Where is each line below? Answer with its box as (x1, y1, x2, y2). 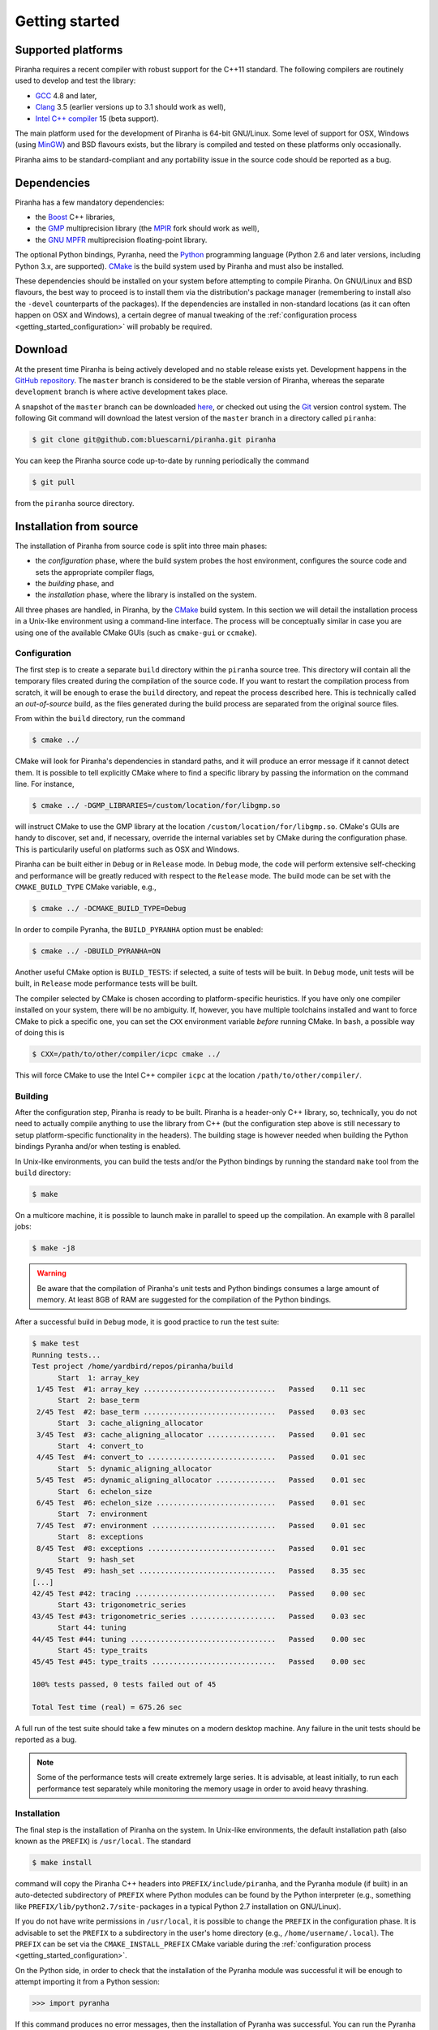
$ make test (32, 1339, 80, 1348)
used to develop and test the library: (15, 76, 136, 85)
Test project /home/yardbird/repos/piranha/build (32, 1362, 234, 1371)
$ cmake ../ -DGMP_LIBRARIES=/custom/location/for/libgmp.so (32, 801, 281, 810)
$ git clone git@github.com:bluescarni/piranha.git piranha (32, 435, 277, 444)
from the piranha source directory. (15, 499, 135, 508)
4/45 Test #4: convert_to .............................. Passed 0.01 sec (36, 1453, 367, 1462)
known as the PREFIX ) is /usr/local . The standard (15, 1836, 191, 1846)
